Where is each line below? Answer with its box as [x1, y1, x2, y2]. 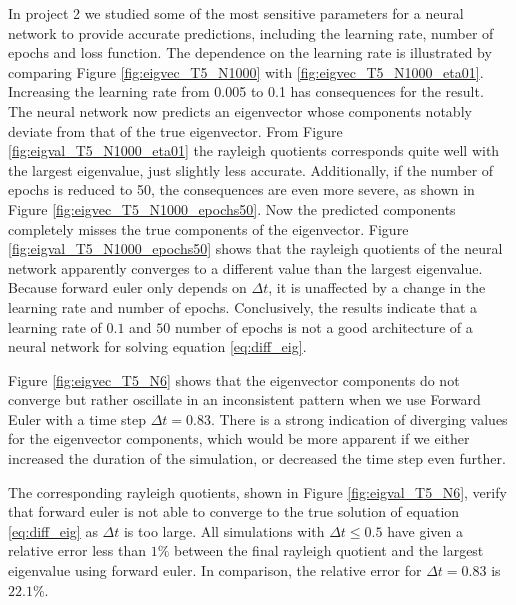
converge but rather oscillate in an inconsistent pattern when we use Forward [8, 389, 481, 410]
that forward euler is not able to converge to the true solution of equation [8, 501, 460, 522]
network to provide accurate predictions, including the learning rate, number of [8, 22, 494, 43]
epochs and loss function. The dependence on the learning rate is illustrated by [8, 42, 492, 63]
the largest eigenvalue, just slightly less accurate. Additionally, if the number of [8, 159, 494, 180]
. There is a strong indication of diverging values [210, 408, 508, 429]
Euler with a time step [8, 408, 146, 429]
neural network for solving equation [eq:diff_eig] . [8, 336, 307, 357]
